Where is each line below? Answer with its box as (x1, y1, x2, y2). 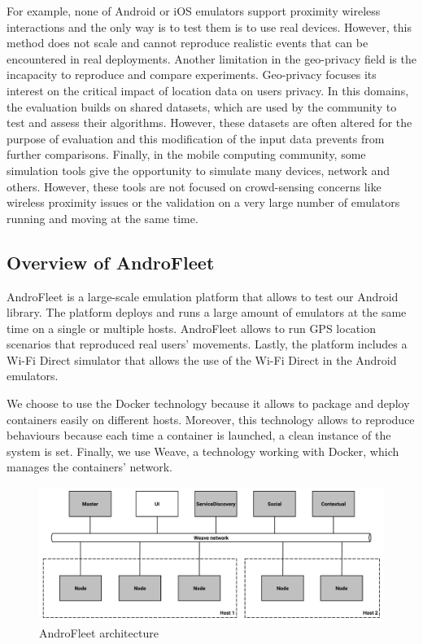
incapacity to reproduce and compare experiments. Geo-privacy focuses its (7, 66, 377, 83)
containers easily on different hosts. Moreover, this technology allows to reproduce (7, 410, 415, 427)
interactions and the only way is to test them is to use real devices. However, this (7, 18, 412, 35)
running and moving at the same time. (7, 209, 198, 226)
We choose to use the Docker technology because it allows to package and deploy (7, 395, 410, 412)
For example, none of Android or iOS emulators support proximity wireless (7, 2, 381, 19)
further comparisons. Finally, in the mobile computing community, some (7, 146, 366, 163)
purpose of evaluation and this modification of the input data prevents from (7, 129, 385, 147)
